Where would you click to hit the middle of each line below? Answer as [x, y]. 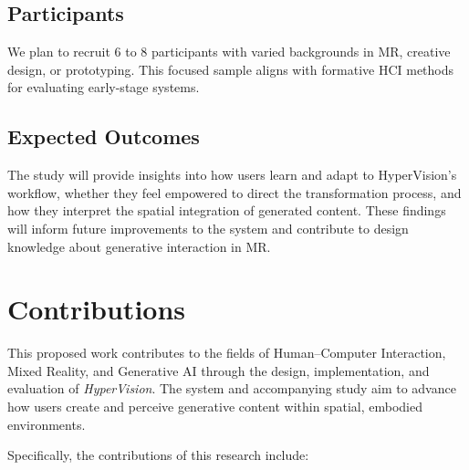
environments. [47, 424]
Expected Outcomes [104, 136]
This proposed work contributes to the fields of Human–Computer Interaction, [227, 353]
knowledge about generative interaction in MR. [139, 246]
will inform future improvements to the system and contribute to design [208, 228]
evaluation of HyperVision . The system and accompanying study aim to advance [232, 388]
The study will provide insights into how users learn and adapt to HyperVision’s [232, 175]
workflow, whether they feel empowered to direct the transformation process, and [234, 192]
